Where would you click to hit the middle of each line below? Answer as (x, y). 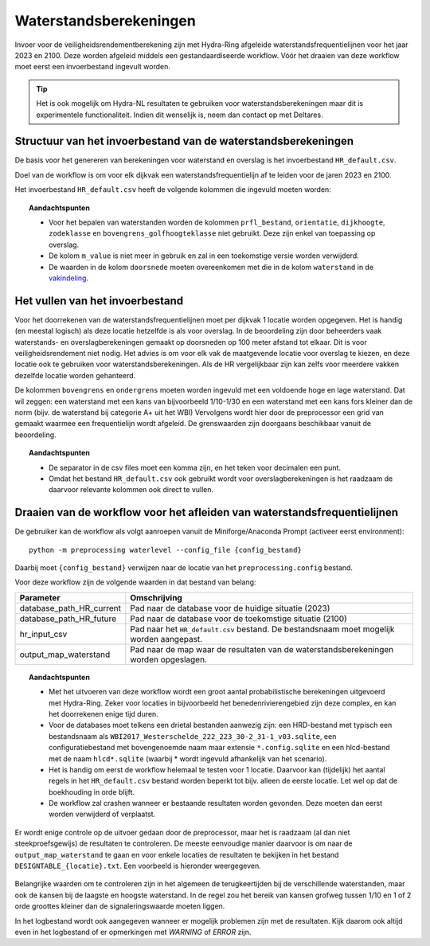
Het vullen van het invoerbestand (99, 301)
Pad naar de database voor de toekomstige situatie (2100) (239, 619)
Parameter (40, 597)
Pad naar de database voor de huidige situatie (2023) (230, 608)
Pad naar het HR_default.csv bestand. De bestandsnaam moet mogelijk (262, 629)
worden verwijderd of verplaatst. (102, 814)
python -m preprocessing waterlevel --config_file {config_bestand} (165, 550)
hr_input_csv (43, 634)
